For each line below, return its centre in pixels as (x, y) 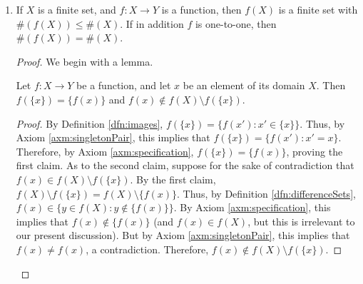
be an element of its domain (244, 85)
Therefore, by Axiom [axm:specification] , (105, 151)
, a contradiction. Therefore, (147, 249)
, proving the (315, 151)
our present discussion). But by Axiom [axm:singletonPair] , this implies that (183, 235)
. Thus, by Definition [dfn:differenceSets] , (266, 193)
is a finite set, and (77, 9)
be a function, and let (124, 85)
